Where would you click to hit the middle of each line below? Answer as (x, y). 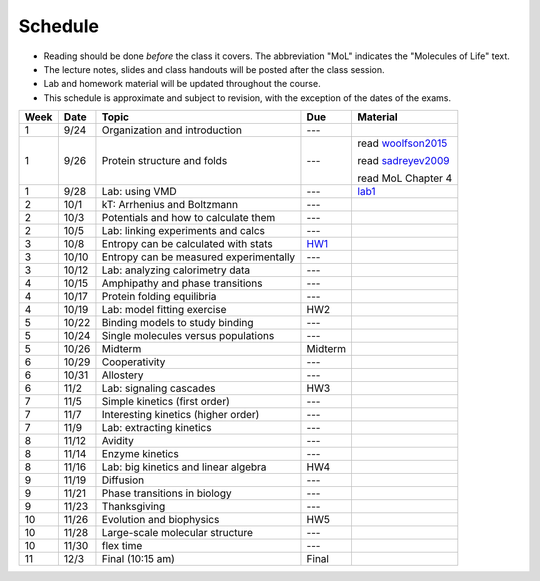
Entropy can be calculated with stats (187, 244)
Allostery (122, 375)
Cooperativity (133, 362)
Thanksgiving (133, 507)
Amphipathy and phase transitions (182, 283)
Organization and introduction (171, 130)
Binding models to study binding (177, 323)
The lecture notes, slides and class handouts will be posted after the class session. (214, 69)
